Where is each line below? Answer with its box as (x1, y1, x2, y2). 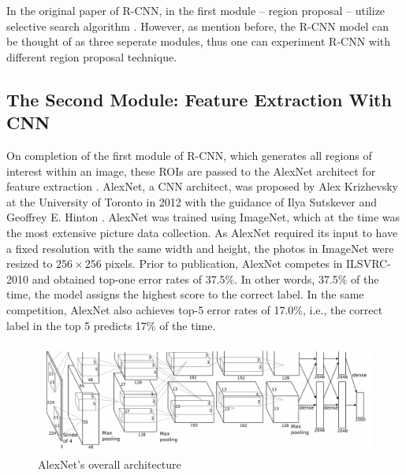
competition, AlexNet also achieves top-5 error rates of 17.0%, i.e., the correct (6, 301, 383, 317)
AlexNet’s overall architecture (38, 455, 181, 472)
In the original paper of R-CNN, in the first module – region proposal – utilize (6, 2, 386, 18)
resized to (6, 255, 53, 272)
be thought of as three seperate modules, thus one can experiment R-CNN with (6, 33, 391, 50)
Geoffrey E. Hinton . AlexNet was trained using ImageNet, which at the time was (6, 209, 400, 225)
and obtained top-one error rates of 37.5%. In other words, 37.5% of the (32, 270, 379, 287)
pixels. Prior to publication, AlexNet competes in (105, 255, 343, 272)
